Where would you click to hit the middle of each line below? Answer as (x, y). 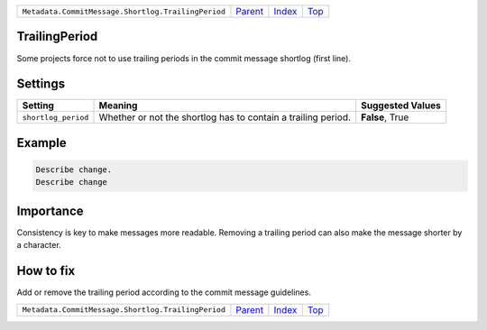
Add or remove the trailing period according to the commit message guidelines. (164, 292)
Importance (51, 211)
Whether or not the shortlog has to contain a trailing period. (225, 117)
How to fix (46, 271)
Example (41, 143)
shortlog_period (55, 117)
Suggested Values (401, 105)
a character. (39, 245)
